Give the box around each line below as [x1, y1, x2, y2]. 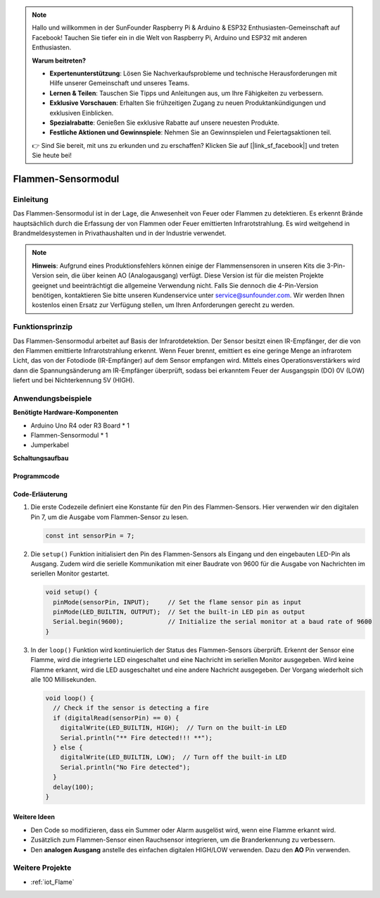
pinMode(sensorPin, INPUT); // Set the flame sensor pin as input [53, 598, 302, 606]
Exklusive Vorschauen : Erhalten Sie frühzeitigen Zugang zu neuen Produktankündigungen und [49, 99, 327, 107]
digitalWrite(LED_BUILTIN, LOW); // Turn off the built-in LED [60, 754, 287, 761]
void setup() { [45, 588, 98, 597]
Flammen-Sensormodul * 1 [30, 430, 108, 439]
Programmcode [13, 472, 60, 480]
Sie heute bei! [32, 151, 72, 160]
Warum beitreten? [32, 56, 87, 65]
